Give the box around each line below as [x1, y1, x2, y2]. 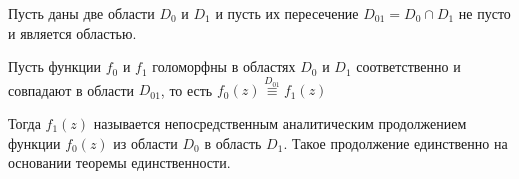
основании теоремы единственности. [8, 152, 231, 173]
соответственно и [356, 56, 461, 77]
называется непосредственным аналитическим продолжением [93, 113, 467, 133]
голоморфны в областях [152, 56, 296, 77]
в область [204, 132, 262, 153]
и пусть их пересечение [215, 3, 359, 23]
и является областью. [8, 22, 137, 43]
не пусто [458, 3, 511, 23]
